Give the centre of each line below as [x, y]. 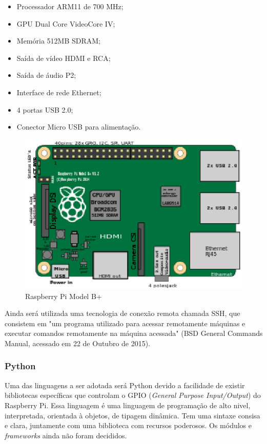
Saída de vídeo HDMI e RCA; [64, 58]
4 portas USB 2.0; [45, 109]
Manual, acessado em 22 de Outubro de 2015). [78, 343]
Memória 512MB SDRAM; [58, 41]
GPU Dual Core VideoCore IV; [66, 23]
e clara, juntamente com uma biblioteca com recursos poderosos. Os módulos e [128, 425]
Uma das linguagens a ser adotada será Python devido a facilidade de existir [125, 385]
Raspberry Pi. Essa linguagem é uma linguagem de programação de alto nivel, [128, 405]
